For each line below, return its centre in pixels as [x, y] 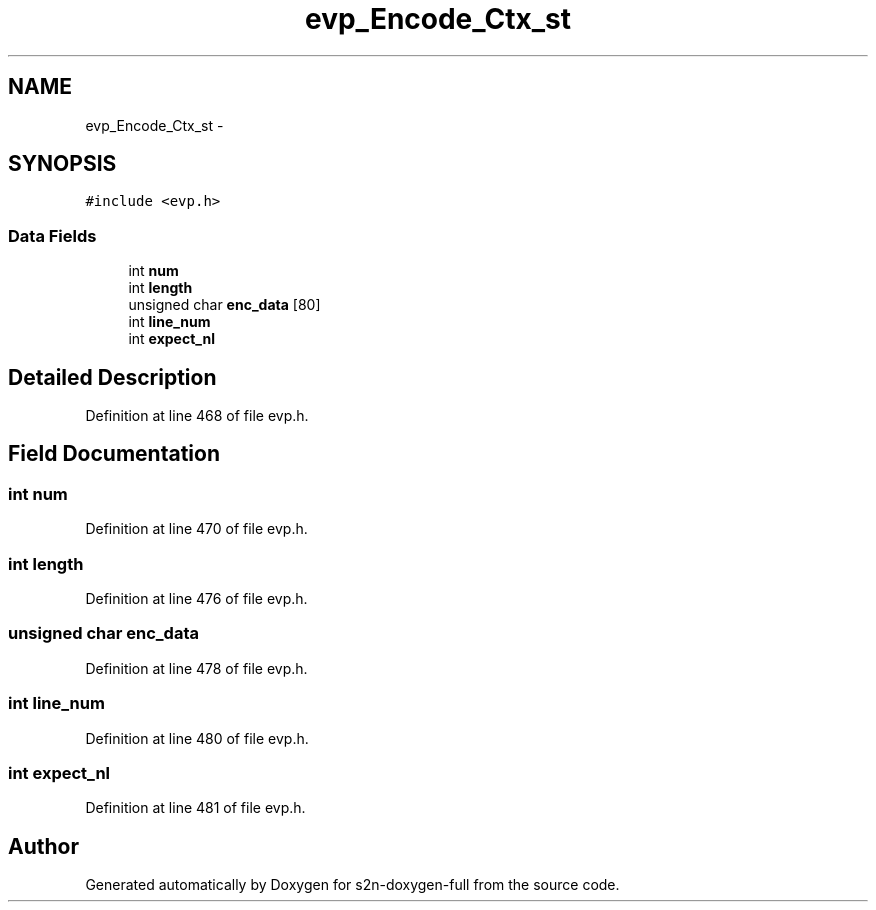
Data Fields [52, 235]
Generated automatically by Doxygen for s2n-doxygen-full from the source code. [352, 885]
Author [43, 846]
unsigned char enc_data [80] [224, 305]
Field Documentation [114, 454]
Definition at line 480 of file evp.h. [197, 738]
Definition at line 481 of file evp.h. [195, 808]
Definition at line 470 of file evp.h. [196, 529]
